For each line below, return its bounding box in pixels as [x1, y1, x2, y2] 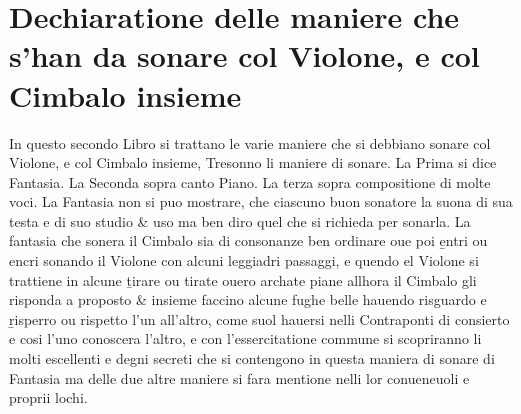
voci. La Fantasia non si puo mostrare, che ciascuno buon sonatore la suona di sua [9, 191, 513, 212]
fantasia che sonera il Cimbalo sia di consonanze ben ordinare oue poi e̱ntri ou [9, 230, 488, 251]
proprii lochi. [9, 387, 88, 408]
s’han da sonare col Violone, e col [9, 35, 480, 76]
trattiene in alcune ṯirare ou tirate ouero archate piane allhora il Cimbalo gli [9, 269, 477, 290]
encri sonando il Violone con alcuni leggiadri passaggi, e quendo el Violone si [9, 250, 479, 271]
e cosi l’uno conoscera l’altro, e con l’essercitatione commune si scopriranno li [9, 328, 482, 349]
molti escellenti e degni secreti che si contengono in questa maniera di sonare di [9, 348, 495, 369]
